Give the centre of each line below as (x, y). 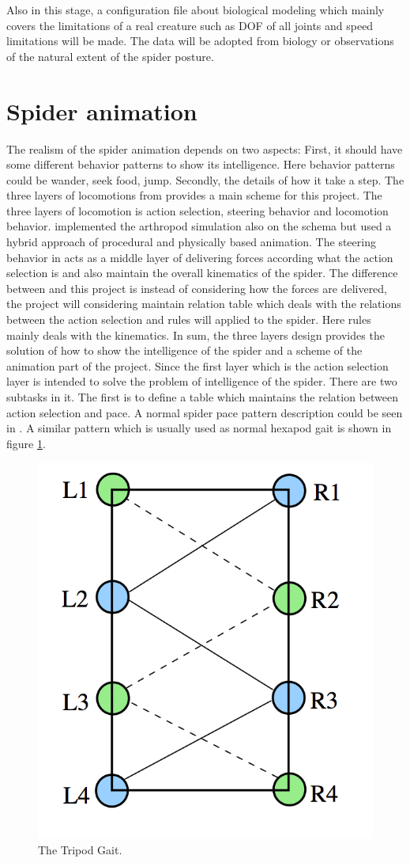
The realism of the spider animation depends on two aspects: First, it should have (205, 148)
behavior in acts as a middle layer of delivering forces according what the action (200, 257)
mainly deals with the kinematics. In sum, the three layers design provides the (196, 335)
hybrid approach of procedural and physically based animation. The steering (191, 242)
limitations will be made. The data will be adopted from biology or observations (200, 41)
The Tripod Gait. (80, 849)
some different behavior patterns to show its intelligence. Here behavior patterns (201, 164)
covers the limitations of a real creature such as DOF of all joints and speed (190, 25)
